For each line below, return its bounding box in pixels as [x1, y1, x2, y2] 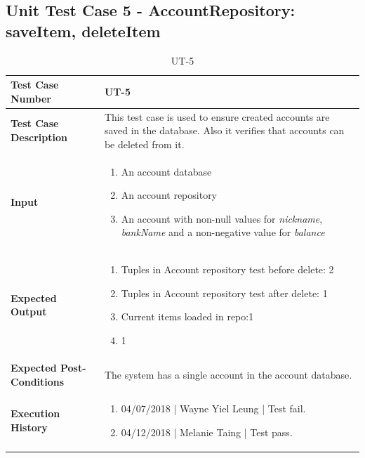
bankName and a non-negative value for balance [121, 225, 325, 240]
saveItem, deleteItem [6, 20, 161, 41]
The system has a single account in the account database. [104, 367, 352, 381]
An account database [121, 164, 212, 178]
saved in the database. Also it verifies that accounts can [104, 123, 345, 138]
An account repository [121, 188, 218, 202]
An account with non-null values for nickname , [121, 211, 323, 225]
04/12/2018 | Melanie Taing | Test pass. [121, 424, 293, 439]
